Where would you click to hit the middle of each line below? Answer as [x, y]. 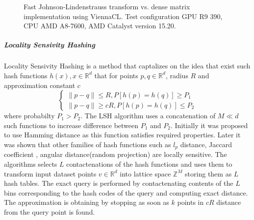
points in [190, 202]
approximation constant [40, 85]
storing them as [208, 173]
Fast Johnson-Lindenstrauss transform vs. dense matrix [107, 6]
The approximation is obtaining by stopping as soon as [87, 202]
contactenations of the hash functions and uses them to [149, 164]
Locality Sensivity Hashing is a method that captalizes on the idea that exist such [127, 66]
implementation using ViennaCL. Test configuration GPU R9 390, [123, 16]
